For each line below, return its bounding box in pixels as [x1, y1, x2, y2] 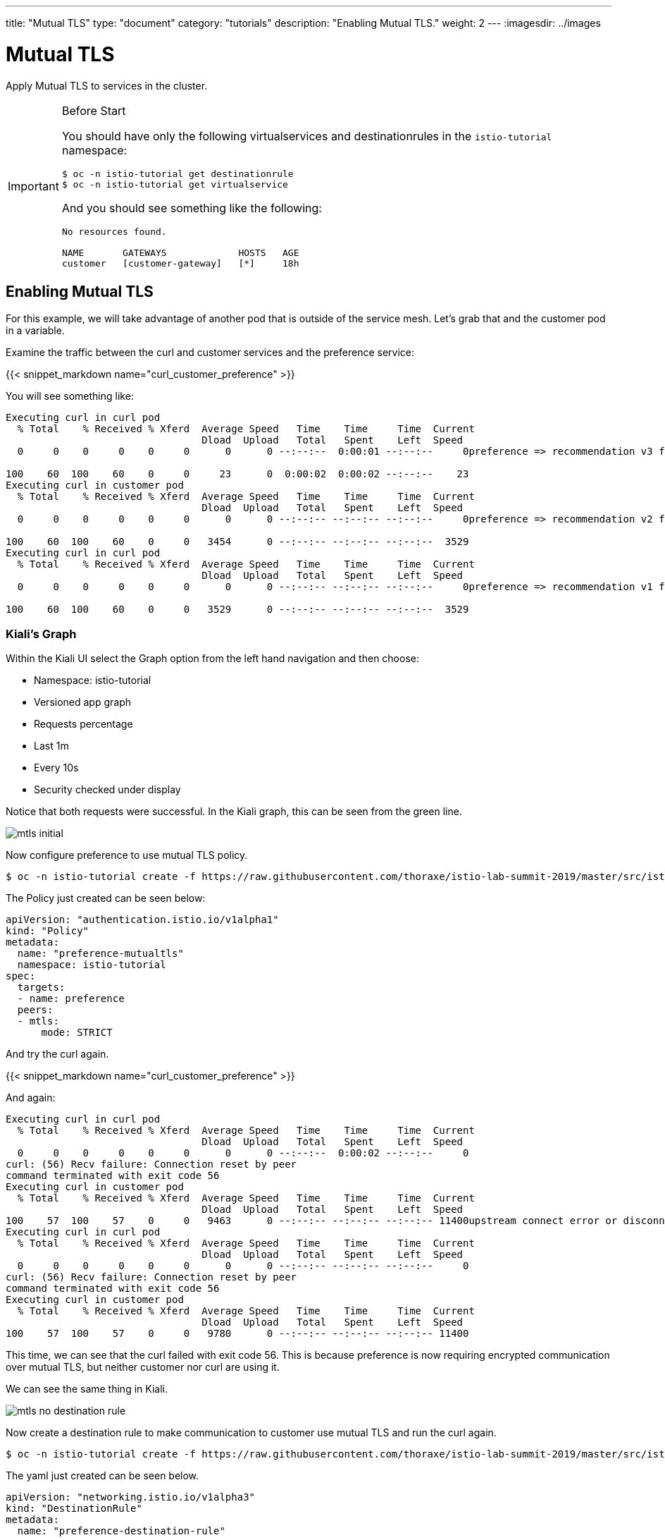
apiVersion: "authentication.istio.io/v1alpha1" [6, 914, 279, 926]
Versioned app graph [34, 696, 132, 709]
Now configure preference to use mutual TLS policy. [6, 849, 248, 862]
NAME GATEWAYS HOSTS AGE [61, 247, 299, 258]
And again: [6, 1092, 56, 1104]
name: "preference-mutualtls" [17, 948, 184, 960]
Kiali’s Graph [6, 626, 77, 641]
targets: [17, 982, 66, 994]
